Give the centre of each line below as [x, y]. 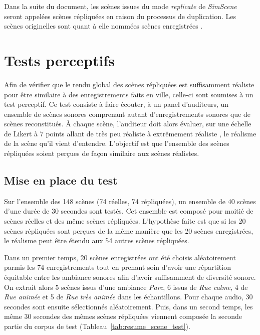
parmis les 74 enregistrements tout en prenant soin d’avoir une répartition [117, 267]
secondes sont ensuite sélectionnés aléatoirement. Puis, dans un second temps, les [128, 306]
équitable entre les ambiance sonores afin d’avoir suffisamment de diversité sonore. [130, 277]
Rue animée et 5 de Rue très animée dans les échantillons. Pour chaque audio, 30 [128, 297]
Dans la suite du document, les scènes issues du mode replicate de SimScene [120, 6]
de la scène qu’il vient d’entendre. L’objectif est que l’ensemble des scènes [117, 143]
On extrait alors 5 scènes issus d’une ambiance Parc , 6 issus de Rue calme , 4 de [126, 287]
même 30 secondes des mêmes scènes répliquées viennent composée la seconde [123, 316]
